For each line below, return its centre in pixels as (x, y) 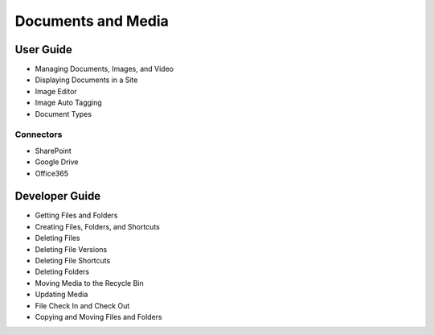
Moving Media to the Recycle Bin (89, 283)
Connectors (39, 134)
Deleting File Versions (71, 249)
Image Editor (56, 91)
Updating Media (61, 295)
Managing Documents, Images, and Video (104, 69)
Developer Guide (58, 196)
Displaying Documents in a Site (86, 80)
